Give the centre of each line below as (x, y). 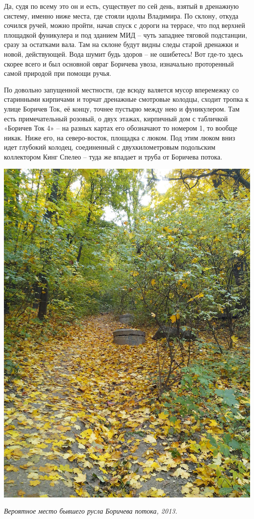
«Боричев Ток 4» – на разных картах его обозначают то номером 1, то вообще (121, 128)
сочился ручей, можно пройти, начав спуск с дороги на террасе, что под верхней (125, 25)
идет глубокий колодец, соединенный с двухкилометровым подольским (110, 147)
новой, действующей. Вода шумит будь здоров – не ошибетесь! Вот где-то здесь (124, 54)
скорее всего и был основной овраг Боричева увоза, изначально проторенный (119, 63)
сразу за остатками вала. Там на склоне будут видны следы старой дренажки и (121, 44)
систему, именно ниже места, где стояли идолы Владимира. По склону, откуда (121, 15)
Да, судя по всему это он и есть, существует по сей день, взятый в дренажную (121, 6)
